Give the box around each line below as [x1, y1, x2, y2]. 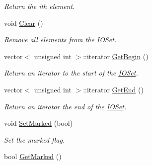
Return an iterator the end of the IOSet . [4, 101, 127, 111]
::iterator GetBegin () [83, 51, 149, 61]
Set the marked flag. [4, 134, 65, 145]
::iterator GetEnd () [83, 84, 144, 94]
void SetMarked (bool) [4, 118, 73, 128]
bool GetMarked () [4, 151, 62, 162]
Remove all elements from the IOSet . [4, 34, 117, 45]
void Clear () [4, 17, 43, 28]
